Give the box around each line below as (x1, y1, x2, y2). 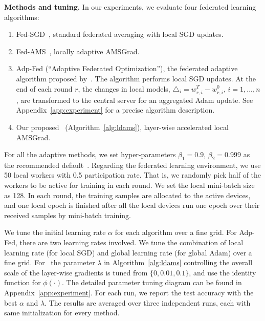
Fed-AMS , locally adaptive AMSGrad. (16, 46, 140, 56)
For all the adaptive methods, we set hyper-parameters (4, 149, 176, 160)
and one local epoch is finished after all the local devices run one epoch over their (4, 200, 260, 210)
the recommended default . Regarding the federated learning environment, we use (4, 159, 261, 170)
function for (4, 277, 41, 288)
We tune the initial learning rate (4, 227, 106, 238)
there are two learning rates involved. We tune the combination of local (19, 237, 244, 248)
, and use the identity (189, 267, 256, 277)
